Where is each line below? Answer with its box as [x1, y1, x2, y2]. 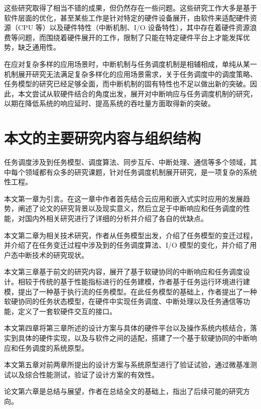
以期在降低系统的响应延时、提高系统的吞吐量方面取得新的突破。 [4, 98, 215, 109]
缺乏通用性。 [18, 42, 60, 52]
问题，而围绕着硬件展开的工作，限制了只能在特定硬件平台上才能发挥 [18, 32, 243, 42]
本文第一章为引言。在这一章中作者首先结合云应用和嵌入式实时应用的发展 [4, 193, 243, 203]
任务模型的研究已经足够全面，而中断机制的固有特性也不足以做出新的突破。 [4, 78, 250, 89]
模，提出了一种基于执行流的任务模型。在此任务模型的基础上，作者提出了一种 [4, 286, 257, 296]
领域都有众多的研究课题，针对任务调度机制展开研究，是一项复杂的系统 [25, 166, 257, 177]
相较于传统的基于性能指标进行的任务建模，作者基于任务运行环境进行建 [18, 276, 250, 286]
